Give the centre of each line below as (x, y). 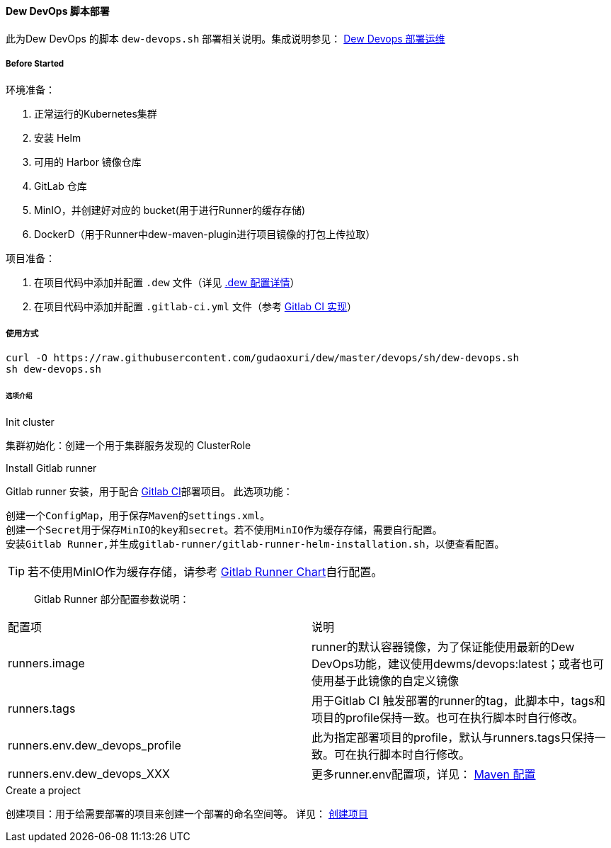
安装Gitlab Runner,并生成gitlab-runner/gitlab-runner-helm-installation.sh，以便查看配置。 (255, 544)
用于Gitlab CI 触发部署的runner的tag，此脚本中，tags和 (459, 700)
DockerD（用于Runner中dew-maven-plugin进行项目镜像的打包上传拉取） (205, 234)
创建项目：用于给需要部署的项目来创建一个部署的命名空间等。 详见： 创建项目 (187, 813)
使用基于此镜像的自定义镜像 (386, 680)
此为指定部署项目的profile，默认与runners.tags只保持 (453, 737)
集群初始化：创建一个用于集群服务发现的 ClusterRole (129, 445)
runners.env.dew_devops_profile (95, 745)
